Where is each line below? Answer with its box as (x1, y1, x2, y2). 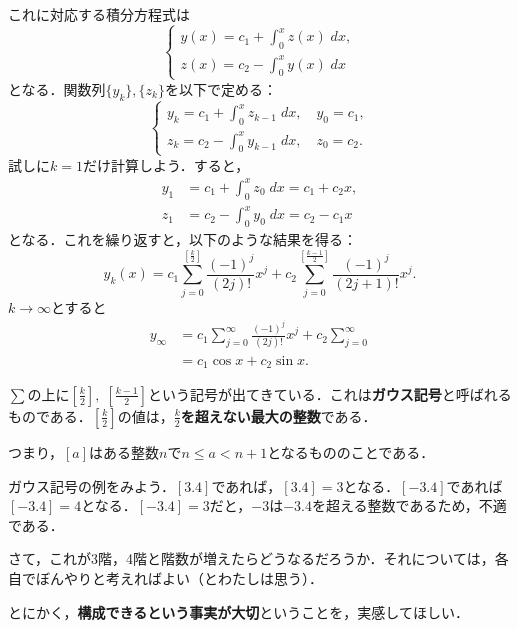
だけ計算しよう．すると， (82, 154, 250, 175)
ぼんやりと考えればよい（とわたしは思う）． (35, 567, 323, 588)
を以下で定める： (165, 78, 277, 99)
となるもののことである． (267, 441, 435, 462)
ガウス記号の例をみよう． (8, 475, 175, 496)
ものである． (8, 405, 92, 426)
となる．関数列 (8, 78, 106, 99)
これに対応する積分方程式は (8, 4, 190, 24)
